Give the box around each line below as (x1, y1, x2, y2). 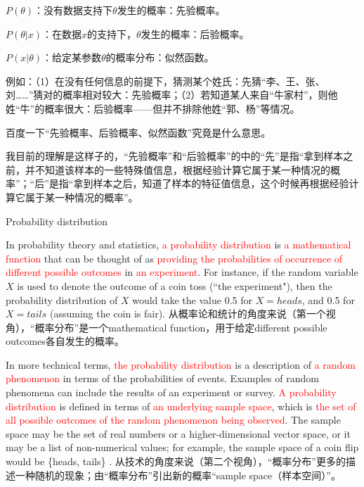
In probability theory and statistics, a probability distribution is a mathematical (6, 237, 351, 252)
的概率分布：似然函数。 (105, 50, 214, 65)
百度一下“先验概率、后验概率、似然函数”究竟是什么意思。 (6, 125, 271, 139)
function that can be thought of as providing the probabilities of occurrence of (6, 251, 343, 265)
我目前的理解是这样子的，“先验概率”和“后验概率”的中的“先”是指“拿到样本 (6, 148, 344, 163)
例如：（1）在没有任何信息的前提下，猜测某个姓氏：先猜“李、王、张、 (6, 73, 325, 88)
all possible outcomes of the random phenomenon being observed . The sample (6, 412, 341, 427)
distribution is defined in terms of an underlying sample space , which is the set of (6, 398, 356, 413)
